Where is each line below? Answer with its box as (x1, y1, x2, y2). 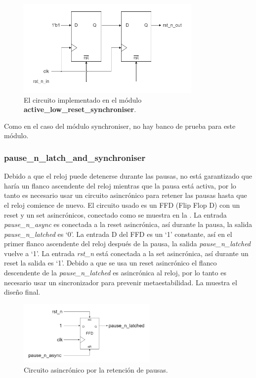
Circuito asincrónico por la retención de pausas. (24, 365, 168, 375)
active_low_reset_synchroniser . (24, 104, 136, 114)
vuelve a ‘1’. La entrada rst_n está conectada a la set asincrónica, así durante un (4, 248, 249, 258)
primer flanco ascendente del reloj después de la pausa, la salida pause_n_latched (4, 238, 251, 249)
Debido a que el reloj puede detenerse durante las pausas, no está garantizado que (4, 171, 252, 181)
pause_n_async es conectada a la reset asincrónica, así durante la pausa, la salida (4, 219, 253, 229)
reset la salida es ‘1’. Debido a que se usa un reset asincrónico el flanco (4, 258, 217, 268)
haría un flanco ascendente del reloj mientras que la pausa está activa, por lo (4, 180, 236, 190)
